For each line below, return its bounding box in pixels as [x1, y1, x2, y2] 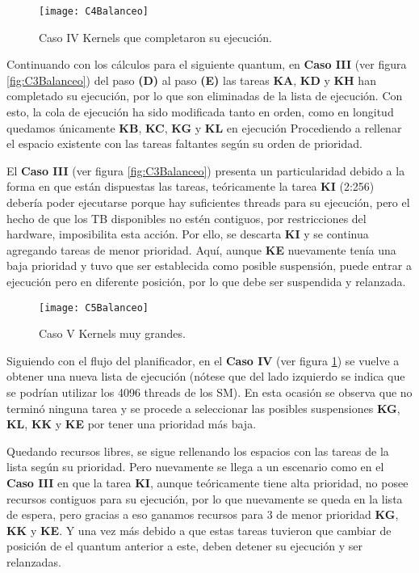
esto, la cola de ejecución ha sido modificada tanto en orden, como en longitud [6, 103, 394, 120]
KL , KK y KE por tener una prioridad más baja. [6, 415, 257, 432]
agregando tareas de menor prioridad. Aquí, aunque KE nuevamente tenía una [6, 241, 396, 258]
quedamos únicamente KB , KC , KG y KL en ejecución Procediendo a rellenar [6, 119, 402, 136]
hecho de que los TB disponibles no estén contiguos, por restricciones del [6, 209, 367, 226]
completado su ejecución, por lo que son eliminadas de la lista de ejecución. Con [6, 87, 403, 104]
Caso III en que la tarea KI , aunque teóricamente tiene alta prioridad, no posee [6, 474, 409, 491]
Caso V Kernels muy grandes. [39, 325, 186, 342]
